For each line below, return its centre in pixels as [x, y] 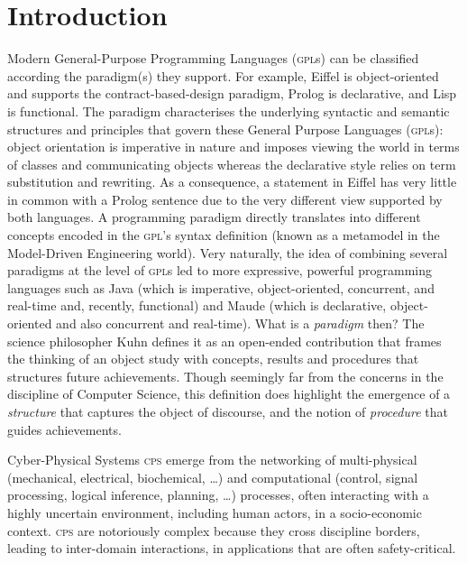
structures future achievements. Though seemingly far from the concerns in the [225, 376]
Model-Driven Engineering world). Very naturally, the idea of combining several [228, 252]
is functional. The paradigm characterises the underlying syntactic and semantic [229, 111]
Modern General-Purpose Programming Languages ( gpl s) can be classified [213, 58]
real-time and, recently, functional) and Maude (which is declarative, [197, 305]
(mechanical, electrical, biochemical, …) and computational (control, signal [213, 477]
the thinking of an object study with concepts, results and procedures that [213, 359]
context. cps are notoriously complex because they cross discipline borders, [214, 530]
